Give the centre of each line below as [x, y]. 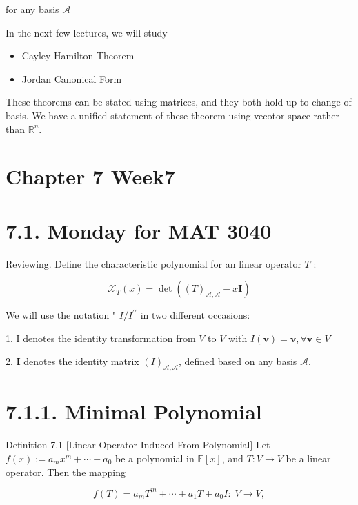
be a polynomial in [155, 458]
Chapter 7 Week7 [91, 176]
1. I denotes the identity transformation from [101, 338]
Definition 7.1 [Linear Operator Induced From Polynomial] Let [138, 445]
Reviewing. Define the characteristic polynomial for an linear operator [153, 263]
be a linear [308, 458]
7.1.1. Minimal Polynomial [134, 412]
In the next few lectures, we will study [87, 32]
